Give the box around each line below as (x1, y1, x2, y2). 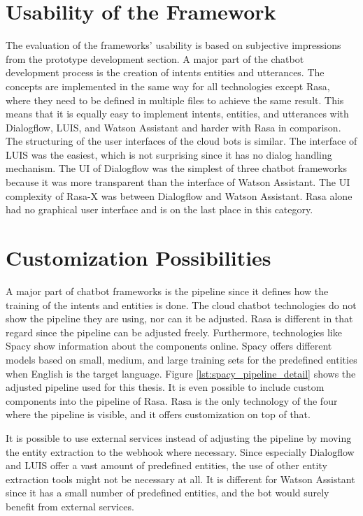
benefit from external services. (6, 499, 134, 513)
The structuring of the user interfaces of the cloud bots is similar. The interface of (6, 134, 357, 148)
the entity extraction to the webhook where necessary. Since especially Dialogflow (6, 444, 355, 459)
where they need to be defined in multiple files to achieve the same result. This (6, 92, 344, 107)
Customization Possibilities (6, 243, 271, 272)
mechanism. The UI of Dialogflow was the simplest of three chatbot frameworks (6, 161, 347, 175)
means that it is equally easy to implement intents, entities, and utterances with (6, 106, 349, 121)
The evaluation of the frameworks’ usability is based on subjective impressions (6, 38, 341, 52)
